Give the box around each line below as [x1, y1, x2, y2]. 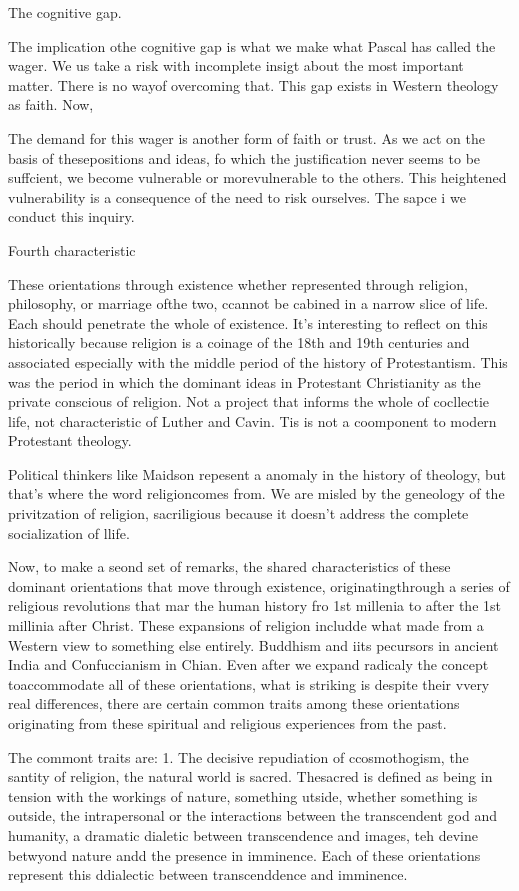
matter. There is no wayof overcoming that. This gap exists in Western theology [8, 74, 499, 95]
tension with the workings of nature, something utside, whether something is [8, 785, 478, 806]
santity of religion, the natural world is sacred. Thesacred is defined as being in [8, 766, 493, 787]
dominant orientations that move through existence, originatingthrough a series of [8, 575, 510, 596]
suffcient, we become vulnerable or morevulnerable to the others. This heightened [8, 167, 507, 188]
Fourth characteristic [8, 239, 136, 260]
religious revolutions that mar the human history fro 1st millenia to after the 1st [8, 595, 501, 616]
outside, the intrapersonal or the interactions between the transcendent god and [8, 805, 497, 826]
